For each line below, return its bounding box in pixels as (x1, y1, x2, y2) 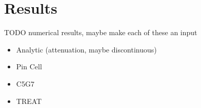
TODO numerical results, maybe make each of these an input (4, 27, 197, 38)
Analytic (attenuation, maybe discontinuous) (16, 44, 157, 55)
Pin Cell (16, 61, 42, 72)
